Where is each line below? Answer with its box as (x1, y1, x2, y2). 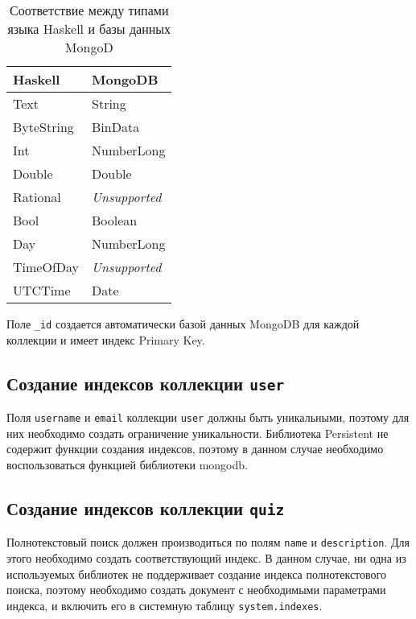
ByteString (13, 118, 74, 136)
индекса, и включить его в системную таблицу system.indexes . (6, 596, 323, 613)
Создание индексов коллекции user (6, 370, 285, 395)
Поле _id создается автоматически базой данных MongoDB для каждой (6, 316, 360, 332)
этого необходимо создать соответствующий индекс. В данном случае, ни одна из (6, 549, 406, 566)
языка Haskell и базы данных (7, 19, 171, 38)
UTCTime (13, 281, 71, 299)
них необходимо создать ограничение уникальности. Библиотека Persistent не (6, 424, 389, 441)
